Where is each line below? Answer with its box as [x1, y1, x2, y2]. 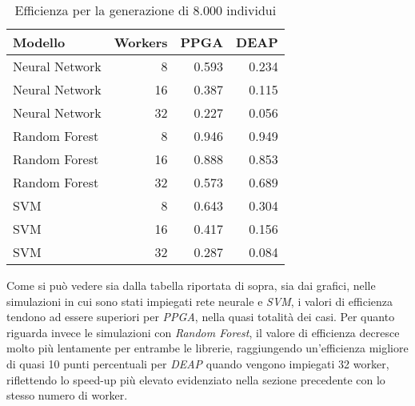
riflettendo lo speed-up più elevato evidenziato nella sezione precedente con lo [6, 371, 385, 388]
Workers [114, 33, 168, 51]
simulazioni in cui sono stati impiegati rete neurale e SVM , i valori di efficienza [6, 292, 393, 309]
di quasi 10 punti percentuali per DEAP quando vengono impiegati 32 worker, [6, 355, 389, 372]
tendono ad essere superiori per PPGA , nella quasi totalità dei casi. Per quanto [6, 308, 395, 325]
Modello [13, 33, 66, 51]
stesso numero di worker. [6, 387, 128, 404]
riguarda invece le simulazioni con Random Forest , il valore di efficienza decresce [6, 324, 400, 340]
